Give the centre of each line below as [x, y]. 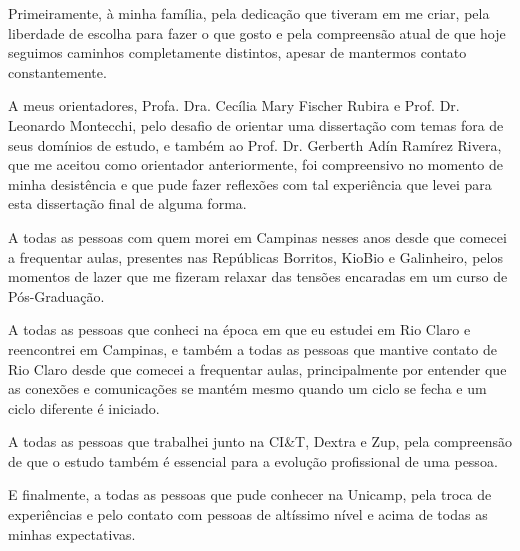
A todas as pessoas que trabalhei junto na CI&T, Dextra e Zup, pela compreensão [260, 441]
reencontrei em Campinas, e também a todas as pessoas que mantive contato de [252, 348]
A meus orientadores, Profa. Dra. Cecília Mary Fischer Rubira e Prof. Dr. [234, 105]
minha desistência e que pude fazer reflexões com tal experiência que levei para [250, 183]
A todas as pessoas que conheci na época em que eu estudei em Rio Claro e [239, 329]
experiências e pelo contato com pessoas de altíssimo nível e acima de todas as [248, 514]
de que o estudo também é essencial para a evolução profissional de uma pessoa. [253, 460]
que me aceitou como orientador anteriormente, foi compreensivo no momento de [255, 164]
